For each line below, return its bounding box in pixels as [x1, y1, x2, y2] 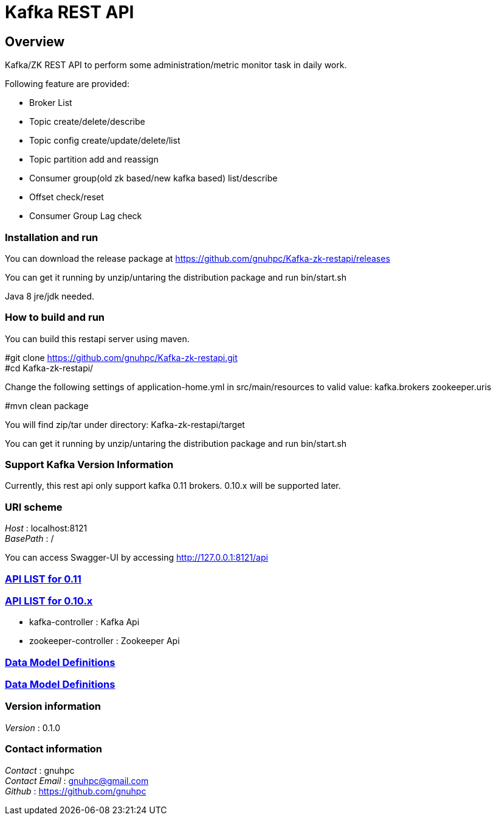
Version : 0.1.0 [5, 722, 61, 733]
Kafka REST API [5, 2, 134, 23]
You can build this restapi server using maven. [5, 333, 190, 344]
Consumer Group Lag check [29, 211, 142, 222]
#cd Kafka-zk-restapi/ [5, 362, 94, 373]
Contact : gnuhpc [5, 765, 75, 776]
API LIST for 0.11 [5, 572, 81, 585]
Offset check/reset [29, 192, 104, 203]
